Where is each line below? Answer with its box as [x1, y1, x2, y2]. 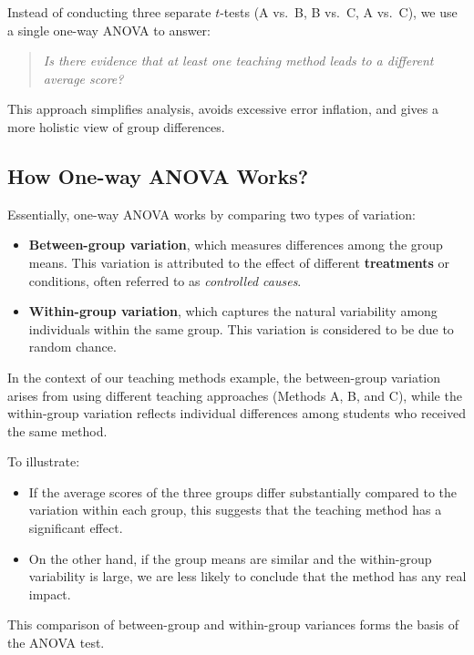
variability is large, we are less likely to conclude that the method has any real [28, 567, 467, 586]
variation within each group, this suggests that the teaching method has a [28, 500, 442, 519]
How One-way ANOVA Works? [7, 161, 309, 189]
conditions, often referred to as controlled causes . [28, 271, 302, 290]
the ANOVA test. [7, 633, 105, 652]
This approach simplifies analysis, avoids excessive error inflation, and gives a [7, 99, 438, 118]
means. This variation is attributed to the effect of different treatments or [28, 252, 450, 271]
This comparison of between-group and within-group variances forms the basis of [7, 615, 459, 634]
